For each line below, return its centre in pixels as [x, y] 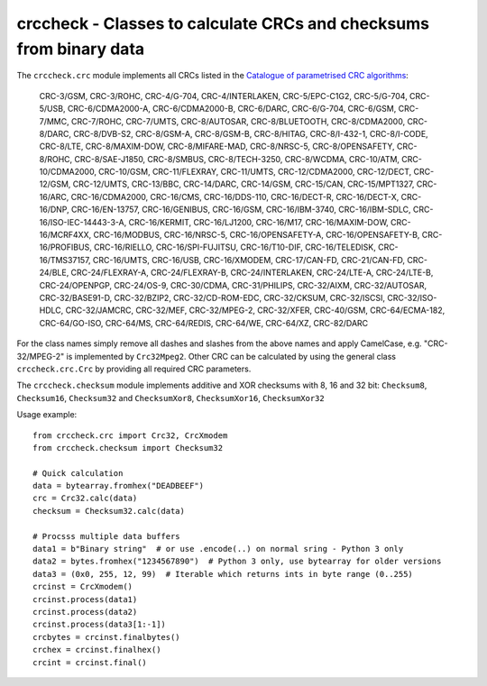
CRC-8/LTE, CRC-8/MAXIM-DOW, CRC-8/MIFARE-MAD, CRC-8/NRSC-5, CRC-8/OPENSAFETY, [217, 146]
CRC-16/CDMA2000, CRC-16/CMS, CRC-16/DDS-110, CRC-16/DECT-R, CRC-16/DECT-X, [235, 197]
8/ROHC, [56, 159]
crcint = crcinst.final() [90, 662]
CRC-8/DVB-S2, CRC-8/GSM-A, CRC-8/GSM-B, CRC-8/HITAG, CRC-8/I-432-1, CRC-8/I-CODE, [251, 133]
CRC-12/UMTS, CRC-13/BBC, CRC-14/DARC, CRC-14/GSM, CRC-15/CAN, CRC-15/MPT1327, [243, 184]
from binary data [81, 49]
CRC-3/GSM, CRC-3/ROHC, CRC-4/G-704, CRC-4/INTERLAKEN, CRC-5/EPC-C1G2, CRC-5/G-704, [223, 96]
